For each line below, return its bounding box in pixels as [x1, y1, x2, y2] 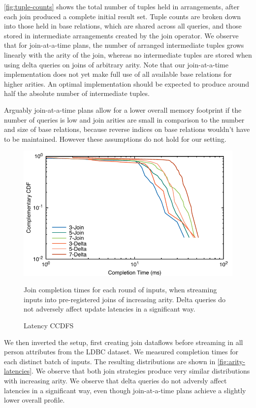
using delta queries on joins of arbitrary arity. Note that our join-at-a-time [4, 59, 228, 69]
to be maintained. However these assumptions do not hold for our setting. [4, 133, 226, 144]
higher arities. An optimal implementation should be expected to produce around [4, 78, 250, 89]
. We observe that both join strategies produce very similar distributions [32, 366, 250, 376]
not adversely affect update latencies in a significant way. [24, 304, 195, 314]
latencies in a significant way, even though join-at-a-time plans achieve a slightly [4, 385, 246, 395]
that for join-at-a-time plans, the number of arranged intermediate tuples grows [4, 40, 244, 50]
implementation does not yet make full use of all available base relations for [4, 69, 232, 79]
